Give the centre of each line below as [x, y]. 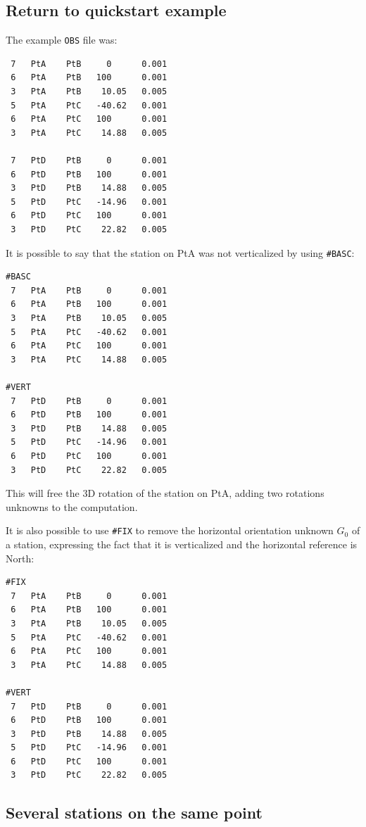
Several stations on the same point [134, 813]
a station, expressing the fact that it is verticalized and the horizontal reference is [182, 544]
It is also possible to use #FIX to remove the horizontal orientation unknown [170, 530]
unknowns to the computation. [72, 506]
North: [20, 558]
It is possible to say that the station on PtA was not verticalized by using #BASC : [180, 252]
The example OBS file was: [62, 40]
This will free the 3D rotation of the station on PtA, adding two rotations [165, 493]
